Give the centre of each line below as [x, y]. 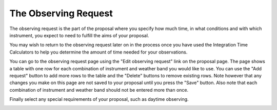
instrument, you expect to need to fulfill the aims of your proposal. [79, 35]
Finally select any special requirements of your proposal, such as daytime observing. [99, 99]
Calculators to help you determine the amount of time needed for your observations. [98, 52]
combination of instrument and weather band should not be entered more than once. [99, 90]
